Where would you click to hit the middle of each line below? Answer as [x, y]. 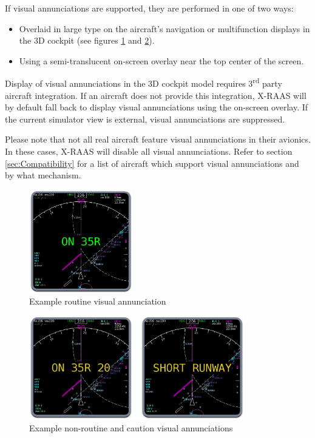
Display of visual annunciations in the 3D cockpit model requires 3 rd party [144, 83]
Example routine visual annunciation [98, 301]
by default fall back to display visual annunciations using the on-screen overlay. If [157, 107]
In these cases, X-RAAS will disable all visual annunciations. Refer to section [149, 151]
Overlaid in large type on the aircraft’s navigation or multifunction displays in [164, 28]
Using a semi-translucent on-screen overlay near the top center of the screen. [161, 60]
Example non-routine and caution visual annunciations [131, 427]
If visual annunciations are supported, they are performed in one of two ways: [149, 8]
